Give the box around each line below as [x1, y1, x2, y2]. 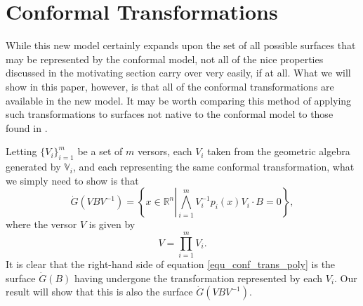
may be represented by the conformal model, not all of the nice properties [6, 51, 324, 66]
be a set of [77, 144, 123, 159]
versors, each [137, 144, 192, 159]
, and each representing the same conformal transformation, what [73, 159, 355, 174]
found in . [6, 120, 48, 135]
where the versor [6, 217, 77, 232]
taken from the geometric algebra [207, 144, 350, 159]
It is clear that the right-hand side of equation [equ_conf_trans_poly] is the [6, 256, 336, 271]
